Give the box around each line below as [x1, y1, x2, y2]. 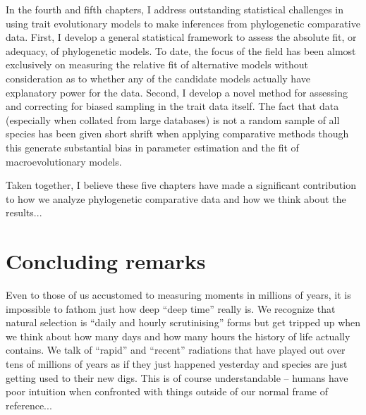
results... [6, 205, 42, 220]
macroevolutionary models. [6, 154, 122, 168]
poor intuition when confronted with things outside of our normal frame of [6, 384, 328, 399]
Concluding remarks [6, 247, 206, 275]
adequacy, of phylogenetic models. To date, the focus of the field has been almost [6, 43, 356, 58]
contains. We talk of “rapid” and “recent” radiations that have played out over [6, 342, 346, 357]
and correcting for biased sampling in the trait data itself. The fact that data [6, 99, 339, 113]
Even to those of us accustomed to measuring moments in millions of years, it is [6, 287, 351, 302]
